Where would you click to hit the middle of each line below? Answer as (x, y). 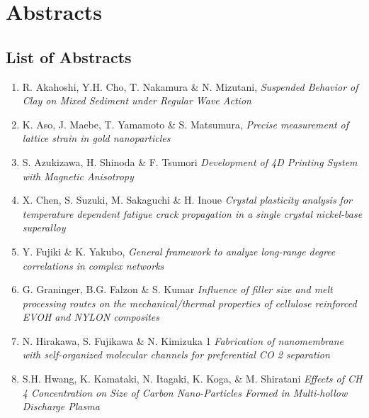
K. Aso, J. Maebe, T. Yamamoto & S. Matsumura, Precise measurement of (185, 124)
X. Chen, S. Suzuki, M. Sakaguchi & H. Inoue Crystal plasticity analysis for (187, 200)
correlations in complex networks (93, 265)
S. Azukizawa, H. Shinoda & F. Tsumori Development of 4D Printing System (190, 161)
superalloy (44, 227)
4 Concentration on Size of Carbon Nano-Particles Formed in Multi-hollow (185, 392)
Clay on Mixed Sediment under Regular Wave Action (137, 100)
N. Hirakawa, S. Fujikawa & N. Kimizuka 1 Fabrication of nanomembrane (183, 340)
